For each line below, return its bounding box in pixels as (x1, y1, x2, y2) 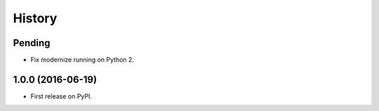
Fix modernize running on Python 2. (30, 56, 135, 64)
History (13, 10, 58, 26)
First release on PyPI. (30, 91, 93, 101)
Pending (13, 37, 51, 49)
